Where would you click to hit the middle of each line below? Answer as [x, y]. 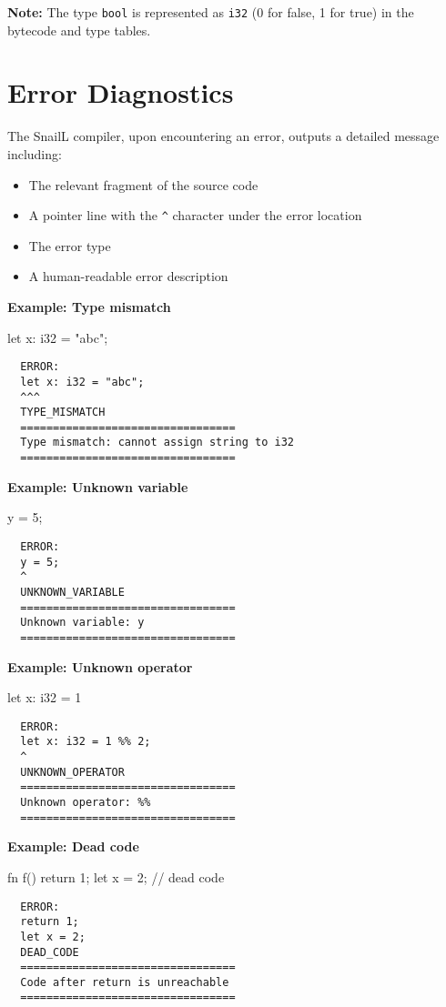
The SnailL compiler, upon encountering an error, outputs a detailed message [223, 136]
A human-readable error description [128, 276]
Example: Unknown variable [98, 486]
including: [35, 153]
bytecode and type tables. [79, 30]
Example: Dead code [73, 846]
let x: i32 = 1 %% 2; [86, 742]
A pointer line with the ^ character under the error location [195, 215]
